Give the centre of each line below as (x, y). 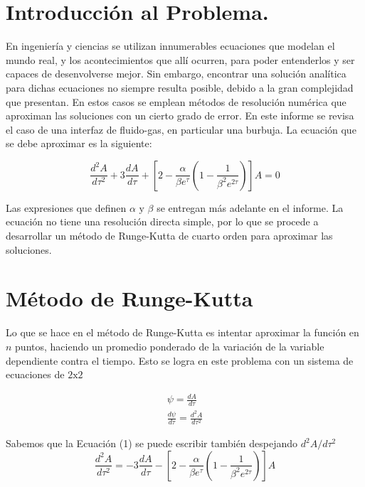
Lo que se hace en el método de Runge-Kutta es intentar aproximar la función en (182, 332)
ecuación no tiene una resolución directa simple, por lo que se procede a (162, 221)
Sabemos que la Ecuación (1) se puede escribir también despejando (152, 443)
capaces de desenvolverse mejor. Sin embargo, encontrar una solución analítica (176, 74)
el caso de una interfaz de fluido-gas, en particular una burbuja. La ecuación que (181, 129)
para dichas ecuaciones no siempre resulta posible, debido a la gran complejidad (180, 87)
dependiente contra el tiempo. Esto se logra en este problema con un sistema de (180, 360)
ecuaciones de (35, 374)
